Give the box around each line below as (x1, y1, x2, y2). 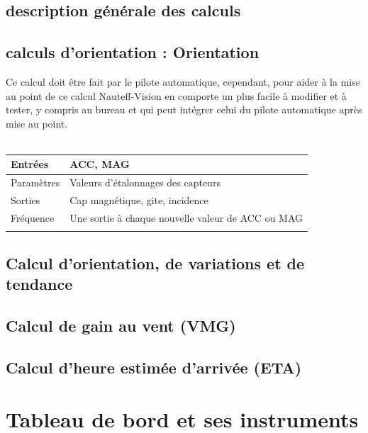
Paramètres (11, 175, 60, 190)
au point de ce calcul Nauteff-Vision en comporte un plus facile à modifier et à (6, 88, 347, 103)
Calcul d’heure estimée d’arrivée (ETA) (6, 356, 302, 378)
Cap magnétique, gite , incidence (69, 193, 208, 208)
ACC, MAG (69, 157, 130, 171)
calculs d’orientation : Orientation (6, 41, 260, 63)
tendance (6, 273, 73, 295)
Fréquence (11, 210, 55, 225)
